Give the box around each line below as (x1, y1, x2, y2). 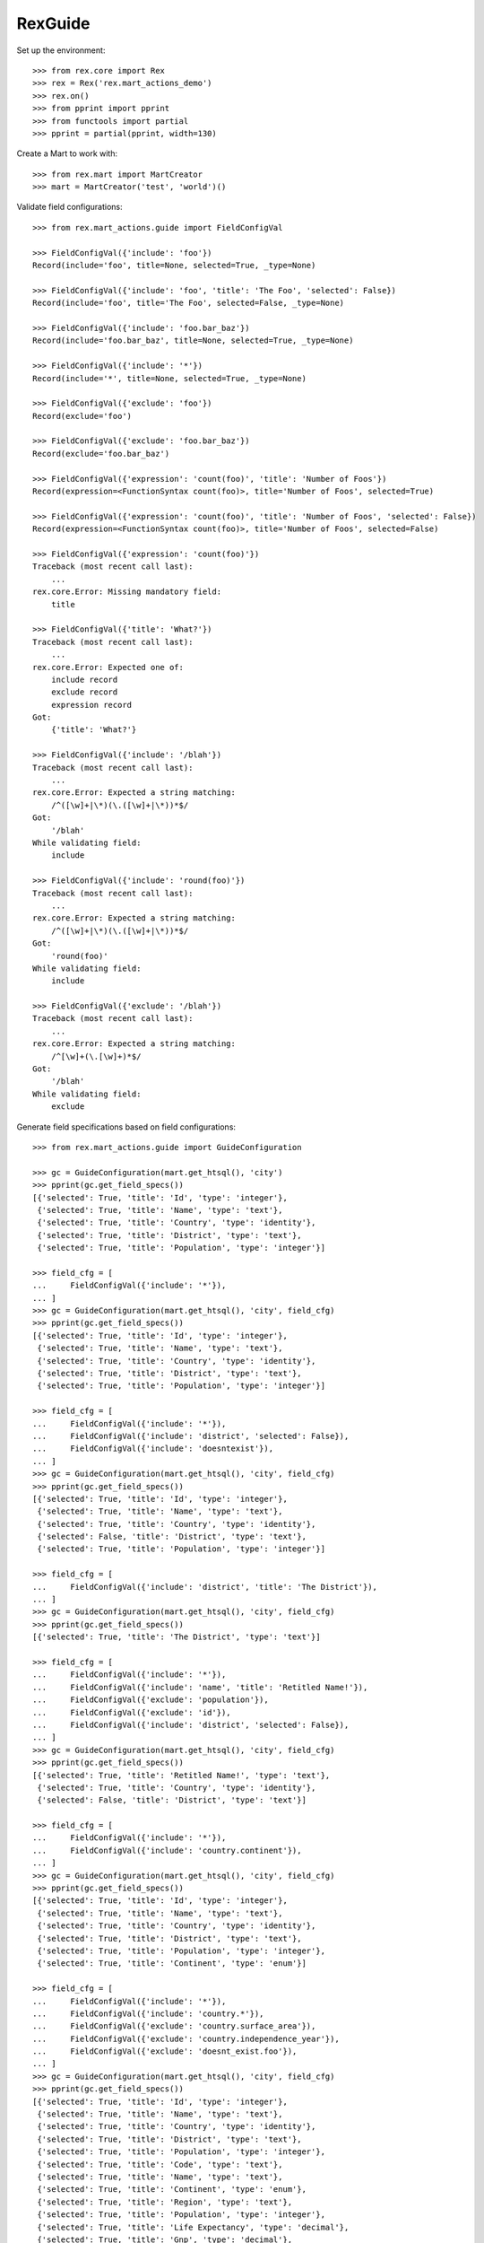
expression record (50, 700, 133, 710)
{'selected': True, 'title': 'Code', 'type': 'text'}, (37, 2159, 283, 2169)
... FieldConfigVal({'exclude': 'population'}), (32, 1695, 269, 1705)
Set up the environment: (16, 45, 106, 56)
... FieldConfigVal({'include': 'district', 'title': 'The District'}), (32, 1582, 378, 1592)
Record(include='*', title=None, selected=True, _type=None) (32, 373, 307, 383)
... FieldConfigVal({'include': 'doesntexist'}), (32, 1444, 273, 1453)
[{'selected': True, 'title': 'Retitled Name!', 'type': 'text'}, (32, 1770, 331, 1780)
